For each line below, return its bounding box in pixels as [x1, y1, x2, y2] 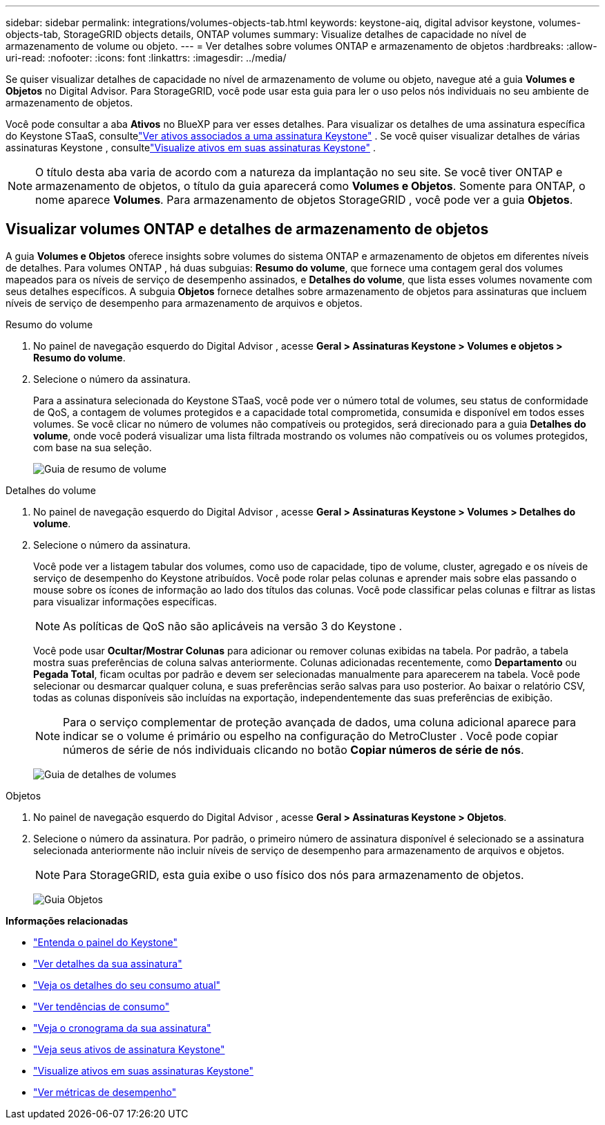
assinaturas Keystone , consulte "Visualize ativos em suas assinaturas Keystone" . [6, 142, 376, 153]
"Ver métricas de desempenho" [33, 1086, 177, 1098]
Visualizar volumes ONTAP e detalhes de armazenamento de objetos [6, 220, 489, 238]
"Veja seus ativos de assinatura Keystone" [33, 1043, 225, 1055]
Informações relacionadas [6, 914, 128, 927]
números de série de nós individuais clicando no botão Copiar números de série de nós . [63, 742, 524, 757]
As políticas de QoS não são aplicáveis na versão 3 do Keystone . [63, 618, 403, 633]
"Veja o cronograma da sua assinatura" [33, 1021, 211, 1034]
